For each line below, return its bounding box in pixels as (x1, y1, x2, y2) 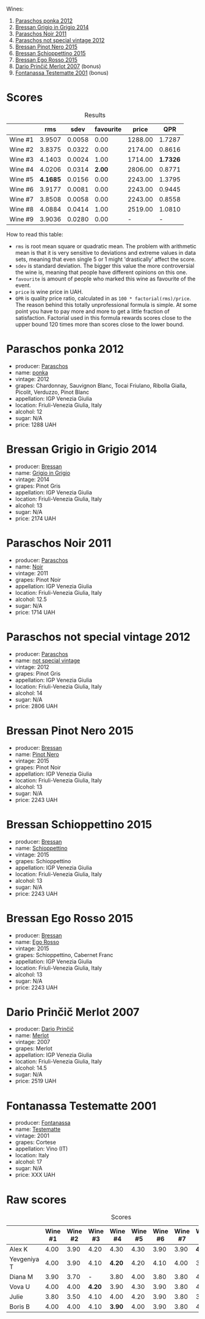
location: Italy (15, 1152, 49, 1159)
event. (15, 281, 32, 289)
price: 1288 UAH (15, 421, 57, 428)
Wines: (6, 6, 24, 12)
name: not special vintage (15, 657, 81, 664)
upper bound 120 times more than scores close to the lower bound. (15, 320, 184, 328)
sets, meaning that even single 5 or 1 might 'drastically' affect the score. (15, 255, 196, 263)
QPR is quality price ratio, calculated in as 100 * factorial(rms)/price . (15, 294, 192, 302)
